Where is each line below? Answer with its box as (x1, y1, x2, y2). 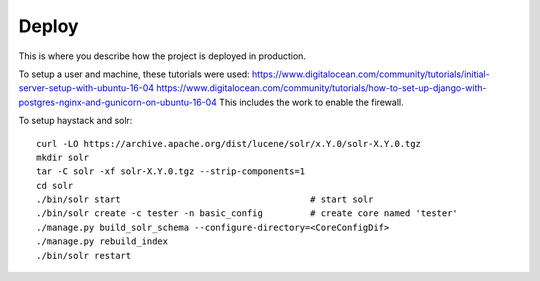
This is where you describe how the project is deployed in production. (18, 50, 307, 62)
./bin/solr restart (36, 250, 132, 261)
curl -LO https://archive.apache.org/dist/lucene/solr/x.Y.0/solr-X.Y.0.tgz (36, 138, 422, 149)
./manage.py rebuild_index (36, 236, 169, 247)
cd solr (36, 180, 74, 191)
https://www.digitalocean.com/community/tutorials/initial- (251, 68, 490, 80)
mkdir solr (36, 151, 90, 163)
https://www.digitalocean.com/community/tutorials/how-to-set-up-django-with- (156, 82, 487, 94)
